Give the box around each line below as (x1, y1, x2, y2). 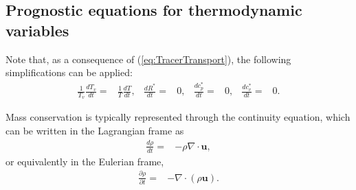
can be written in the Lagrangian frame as (5, 123, 184, 137)
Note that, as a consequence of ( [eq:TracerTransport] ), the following (5, 51, 291, 66)
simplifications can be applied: (5, 65, 133, 80)
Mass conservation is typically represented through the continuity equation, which (5, 110, 351, 124)
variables (5, 19, 69, 40)
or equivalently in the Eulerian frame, (5, 154, 164, 168)
